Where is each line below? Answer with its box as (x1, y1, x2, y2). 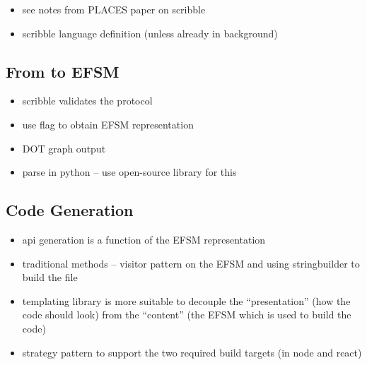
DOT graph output (22, 140, 106, 155)
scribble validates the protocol (22, 93, 153, 108)
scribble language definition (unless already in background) (22, 25, 278, 40)
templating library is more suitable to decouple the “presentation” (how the (22, 293, 351, 308)
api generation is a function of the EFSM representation (22, 232, 266, 246)
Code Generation (6, 199, 134, 221)
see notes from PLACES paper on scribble (22, 2, 206, 16)
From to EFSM (6, 60, 120, 82)
